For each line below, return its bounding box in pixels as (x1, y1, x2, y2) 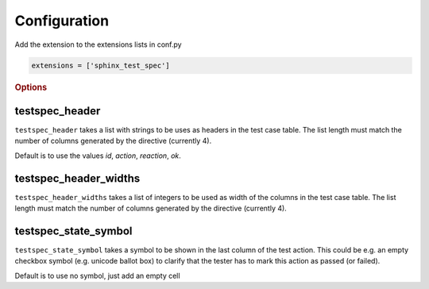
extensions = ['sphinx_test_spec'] (31, 60, 170, 70)
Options (14, 82, 48, 93)
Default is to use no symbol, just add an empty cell (14, 271, 180, 280)
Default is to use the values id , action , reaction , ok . (14, 151, 182, 160)
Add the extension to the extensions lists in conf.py (14, 40, 182, 49)
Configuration (14, 12, 110, 29)
